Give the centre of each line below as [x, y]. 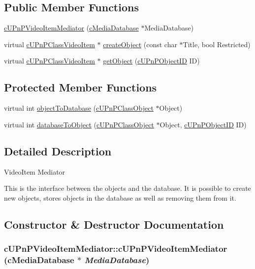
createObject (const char [140, 44]
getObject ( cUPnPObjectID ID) [151, 61]
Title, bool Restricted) [217, 44]
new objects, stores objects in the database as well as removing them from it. [120, 197]
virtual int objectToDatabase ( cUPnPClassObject [79, 108]
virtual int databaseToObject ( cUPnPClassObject [79, 124]
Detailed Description [58, 151]
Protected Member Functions [80, 87]
